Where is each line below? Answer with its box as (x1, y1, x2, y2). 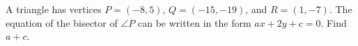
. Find (320, 15, 347, 30)
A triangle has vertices (6, 2, 102, 16)
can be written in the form (137, 15, 251, 30)
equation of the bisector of (6, 15, 118, 30)
